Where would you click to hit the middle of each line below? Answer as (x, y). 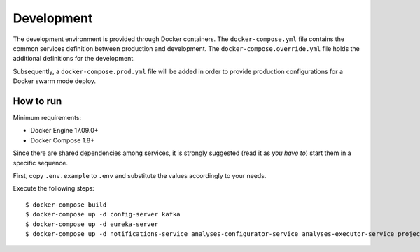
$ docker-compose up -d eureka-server (92, 224)
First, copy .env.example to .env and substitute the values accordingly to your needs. (140, 175)
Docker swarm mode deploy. (55, 81)
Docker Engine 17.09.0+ (64, 131)
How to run (37, 101)
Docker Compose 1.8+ (62, 140)
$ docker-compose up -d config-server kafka (103, 214)
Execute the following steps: (54, 188)
